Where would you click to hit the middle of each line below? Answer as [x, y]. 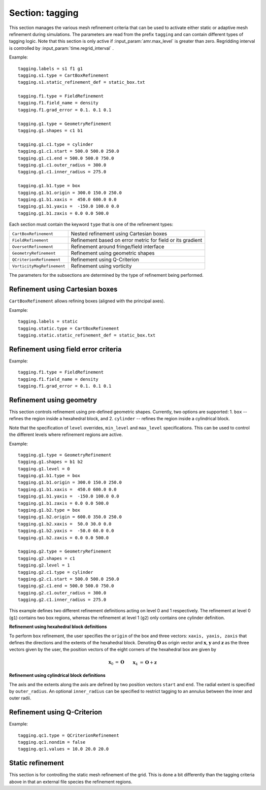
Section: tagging [44, 13]
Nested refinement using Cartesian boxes [119, 234]
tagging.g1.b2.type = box [49, 510]
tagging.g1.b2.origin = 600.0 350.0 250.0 [70, 517]
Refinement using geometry [53, 400]
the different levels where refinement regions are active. [66, 435]
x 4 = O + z [145, 663]
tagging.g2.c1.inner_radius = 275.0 [62, 600]
